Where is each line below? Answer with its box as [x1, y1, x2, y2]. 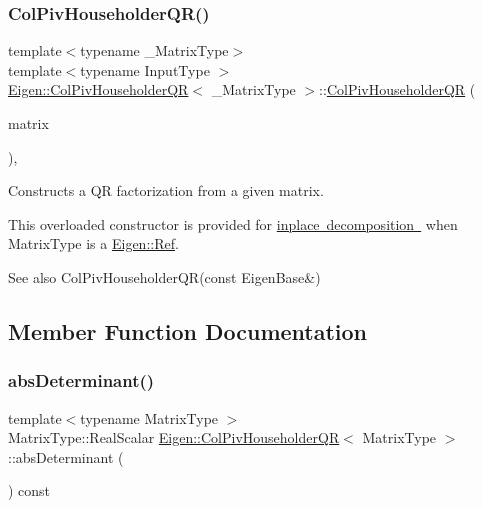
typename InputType [80, 59, 210, 80]
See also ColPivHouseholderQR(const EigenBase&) [8, 266, 321, 287]
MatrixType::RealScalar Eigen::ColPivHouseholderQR [8, 427, 340, 448]
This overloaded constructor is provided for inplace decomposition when [8, 213, 458, 234]
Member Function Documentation [8, 315, 368, 346]
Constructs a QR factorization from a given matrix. [8, 180, 324, 201]
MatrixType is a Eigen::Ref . [8, 233, 179, 254]
